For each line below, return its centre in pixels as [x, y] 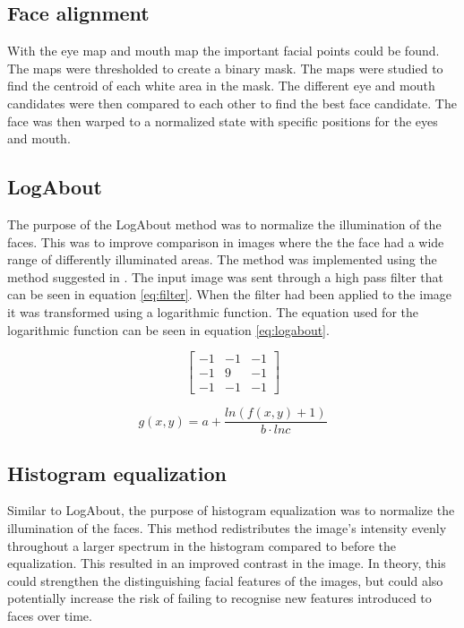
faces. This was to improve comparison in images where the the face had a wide [226, 241]
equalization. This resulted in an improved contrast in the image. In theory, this [227, 563]
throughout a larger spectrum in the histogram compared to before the [202, 545]
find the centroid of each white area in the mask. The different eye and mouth [221, 86]
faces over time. [50, 616]
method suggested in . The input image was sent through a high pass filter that [226, 276]
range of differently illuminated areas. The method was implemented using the [222, 259]
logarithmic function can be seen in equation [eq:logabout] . [168, 329]
